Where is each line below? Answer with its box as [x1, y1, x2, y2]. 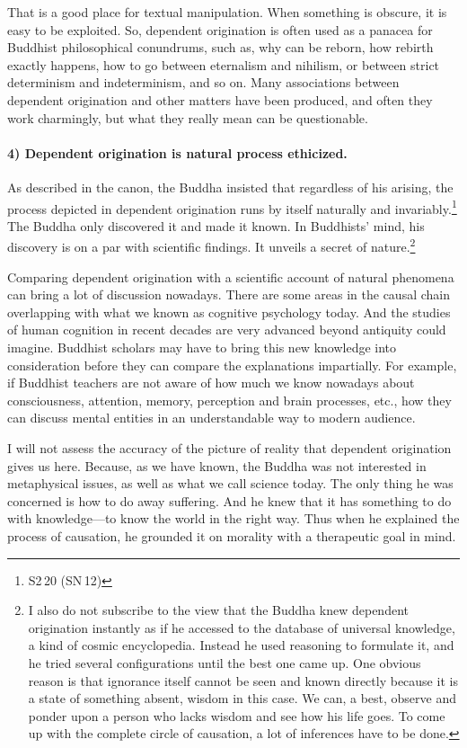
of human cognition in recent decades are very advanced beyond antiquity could [7, 320, 446, 339]
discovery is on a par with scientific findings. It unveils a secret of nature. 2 [7, 235, 416, 256]
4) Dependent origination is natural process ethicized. [7, 143, 348, 162]
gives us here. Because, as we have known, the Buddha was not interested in [7, 456, 427, 475]
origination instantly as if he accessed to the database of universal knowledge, [28, 618, 455, 637]
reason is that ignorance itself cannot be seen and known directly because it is [28, 671, 458, 690]
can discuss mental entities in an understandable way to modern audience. [7, 408, 416, 427]
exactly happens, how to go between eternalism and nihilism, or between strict [7, 55, 440, 74]
